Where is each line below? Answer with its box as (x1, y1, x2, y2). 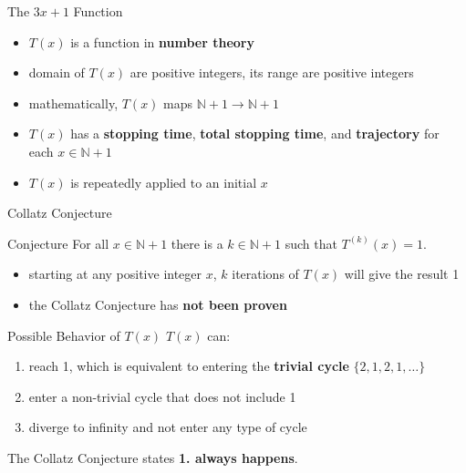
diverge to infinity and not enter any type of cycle (28, 417, 307, 437)
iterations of (232, 264, 299, 283)
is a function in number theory (70, 32, 255, 51)
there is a (171, 233, 223, 252)
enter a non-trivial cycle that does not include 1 (28, 386, 296, 406)
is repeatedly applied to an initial (70, 172, 257, 191)
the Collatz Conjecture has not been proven (28, 294, 287, 314)
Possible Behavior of (7, 325, 120, 344)
